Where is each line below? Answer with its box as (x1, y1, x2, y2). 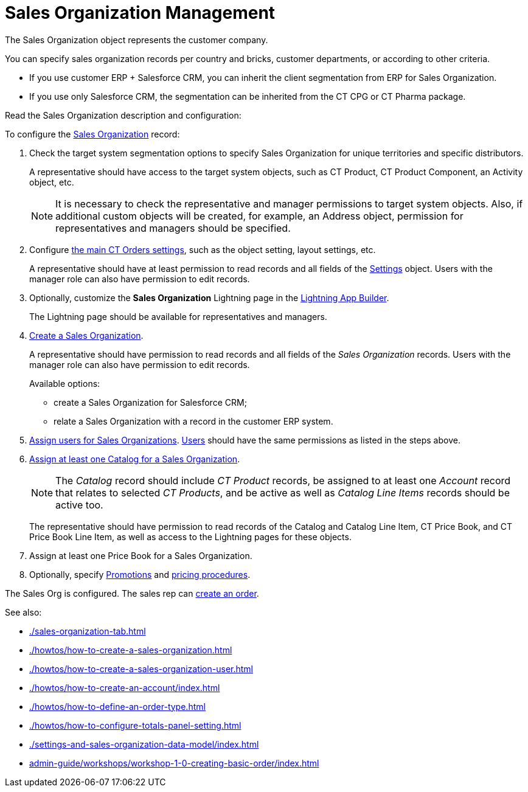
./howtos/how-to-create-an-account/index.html (29, 682, 220, 693)
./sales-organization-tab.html (29, 625, 146, 636)
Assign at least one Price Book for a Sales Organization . (29, 550, 252, 561)
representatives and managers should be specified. (55, 221, 291, 234)
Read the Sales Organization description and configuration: (5, 109, 241, 120)
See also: (5, 606, 42, 617)
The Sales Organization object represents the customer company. (5, 34, 268, 45)
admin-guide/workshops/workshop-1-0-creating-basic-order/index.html (29, 757, 319, 768)
